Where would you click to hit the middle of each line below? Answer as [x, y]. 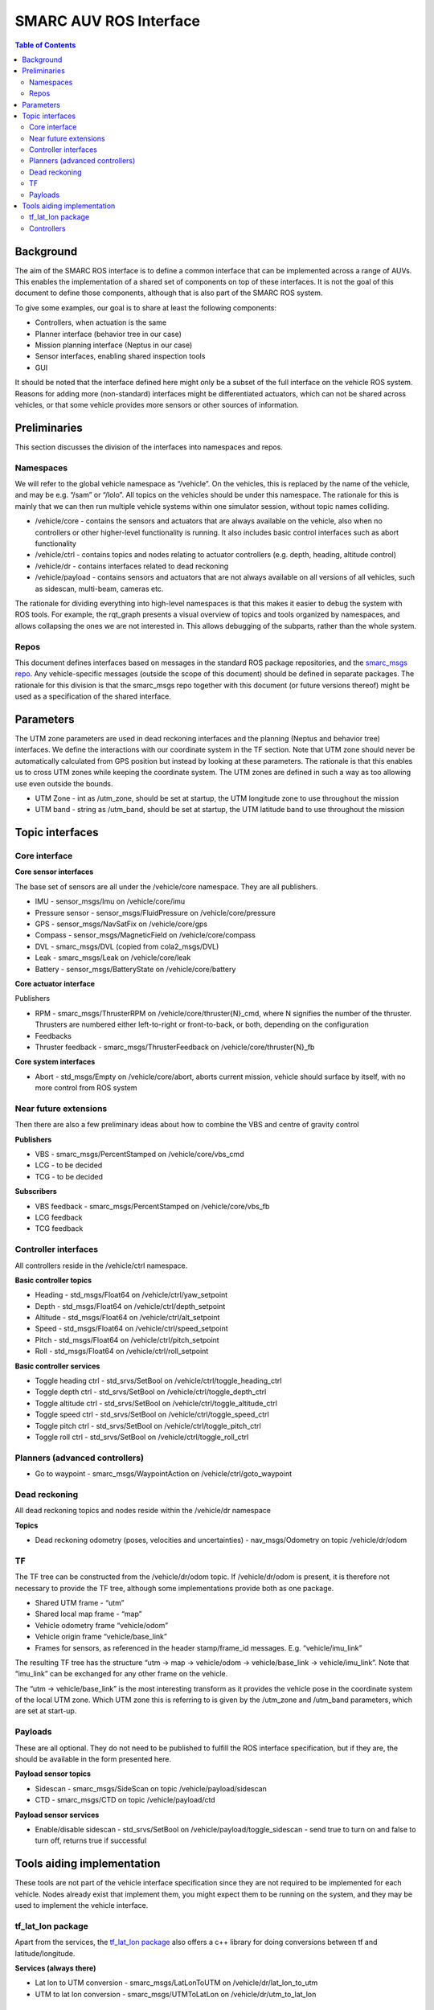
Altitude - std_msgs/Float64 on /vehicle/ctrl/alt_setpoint [127, 1318]
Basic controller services [57, 1366]
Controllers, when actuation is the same [101, 322]
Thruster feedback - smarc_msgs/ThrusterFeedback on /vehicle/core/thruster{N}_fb [175, 1047]
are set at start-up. [46, 1711]
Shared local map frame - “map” [88, 1614]
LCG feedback [59, 1217]
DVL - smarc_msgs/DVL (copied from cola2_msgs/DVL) [127, 946]
